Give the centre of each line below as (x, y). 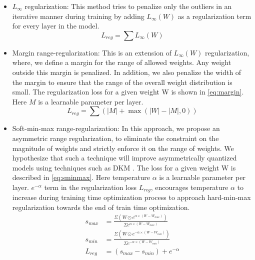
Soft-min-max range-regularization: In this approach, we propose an (116, 128)
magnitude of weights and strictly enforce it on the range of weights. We (123, 148)
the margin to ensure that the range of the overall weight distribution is (122, 82)
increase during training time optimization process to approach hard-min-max (131, 197)
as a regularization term (214, 16)
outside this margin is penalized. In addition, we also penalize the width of (127, 72)
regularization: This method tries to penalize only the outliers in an (128, 6)
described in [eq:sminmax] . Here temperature (81, 177)
